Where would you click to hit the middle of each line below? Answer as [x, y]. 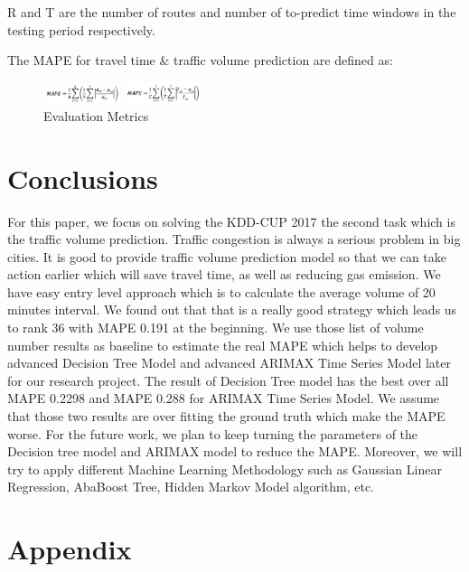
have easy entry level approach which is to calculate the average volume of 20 [221, 291]
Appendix [70, 549]
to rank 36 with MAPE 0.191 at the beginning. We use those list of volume [216, 328]
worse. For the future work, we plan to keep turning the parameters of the [213, 433]
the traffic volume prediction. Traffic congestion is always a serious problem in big [234, 239]
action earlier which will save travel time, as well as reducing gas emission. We [224, 274]
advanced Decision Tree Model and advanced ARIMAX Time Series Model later [230, 363]
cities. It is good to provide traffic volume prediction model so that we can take [227, 256]
